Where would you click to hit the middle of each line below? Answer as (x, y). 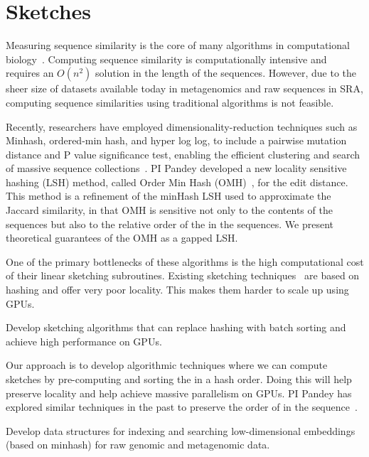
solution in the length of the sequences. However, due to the (226, 73)
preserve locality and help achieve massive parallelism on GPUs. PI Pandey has (179, 393)
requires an (30, 73)
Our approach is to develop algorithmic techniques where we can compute (167, 365)
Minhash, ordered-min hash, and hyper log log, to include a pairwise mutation (176, 140)
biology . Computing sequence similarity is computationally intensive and (166, 59)
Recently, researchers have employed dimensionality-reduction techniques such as (182, 126)
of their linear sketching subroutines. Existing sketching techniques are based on (183, 275)
